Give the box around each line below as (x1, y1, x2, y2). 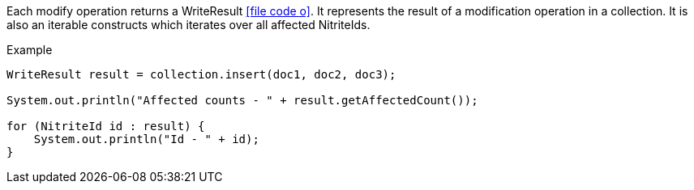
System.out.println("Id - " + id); (33, 133, 259, 146)
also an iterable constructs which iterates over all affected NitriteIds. (6, 18, 371, 32)
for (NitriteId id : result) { (6, 120, 205, 133)
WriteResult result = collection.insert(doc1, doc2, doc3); (6, 68, 396, 81)
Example (6, 43, 53, 57)
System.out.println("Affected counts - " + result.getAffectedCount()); (6, 94, 478, 107)
